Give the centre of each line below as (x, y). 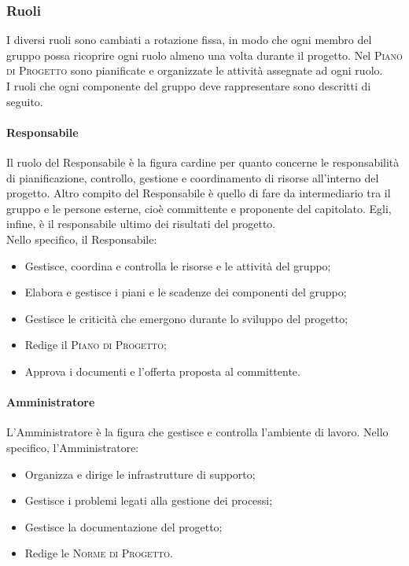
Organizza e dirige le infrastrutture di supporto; (140, 474)
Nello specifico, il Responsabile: (82, 239)
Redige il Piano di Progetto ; (96, 345)
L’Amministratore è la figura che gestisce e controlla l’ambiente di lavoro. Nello (197, 432)
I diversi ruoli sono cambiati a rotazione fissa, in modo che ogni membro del (189, 40)
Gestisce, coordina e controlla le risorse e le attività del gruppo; (178, 265)
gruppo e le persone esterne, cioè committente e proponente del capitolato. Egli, (199, 208)
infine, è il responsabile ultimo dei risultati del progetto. (141, 224)
